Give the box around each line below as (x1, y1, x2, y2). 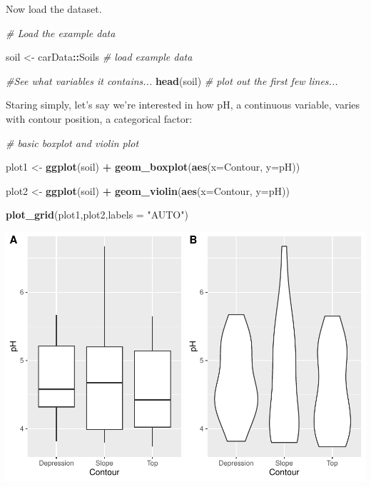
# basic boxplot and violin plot (6, 135, 139, 150)
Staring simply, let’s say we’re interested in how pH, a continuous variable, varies (6, 97, 360, 112)
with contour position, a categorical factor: (6, 111, 193, 126)
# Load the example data (6, 25, 116, 40)
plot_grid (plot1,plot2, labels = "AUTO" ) (6, 207, 188, 222)
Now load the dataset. (6, 1, 102, 16)
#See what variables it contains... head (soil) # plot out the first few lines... (6, 73, 338, 88)
